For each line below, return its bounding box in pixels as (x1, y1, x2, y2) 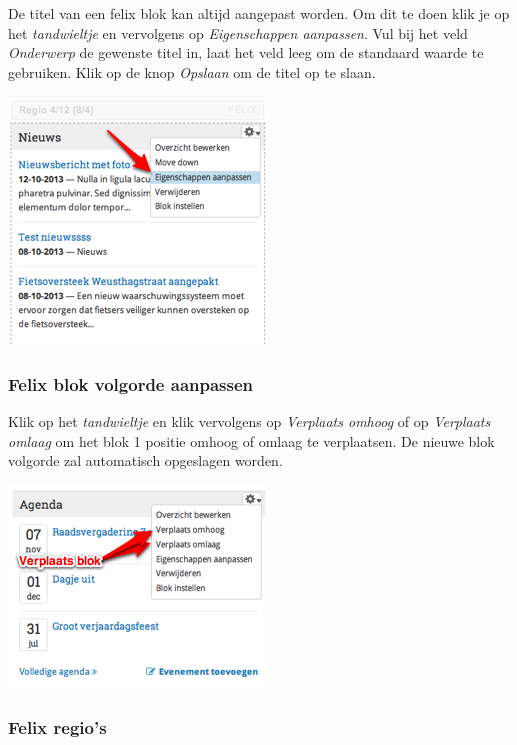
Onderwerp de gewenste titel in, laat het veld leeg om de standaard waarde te (8, 42, 484, 63)
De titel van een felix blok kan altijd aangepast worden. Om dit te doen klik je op (8, 3, 510, 23)
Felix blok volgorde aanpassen (8, 371, 254, 396)
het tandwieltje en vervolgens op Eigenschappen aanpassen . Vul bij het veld (8, 22, 468, 43)
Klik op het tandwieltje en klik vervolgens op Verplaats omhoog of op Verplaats (8, 411, 491, 432)
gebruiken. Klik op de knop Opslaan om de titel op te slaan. (8, 61, 376, 82)
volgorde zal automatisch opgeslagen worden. (8, 450, 283, 471)
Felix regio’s (8, 715, 107, 740)
